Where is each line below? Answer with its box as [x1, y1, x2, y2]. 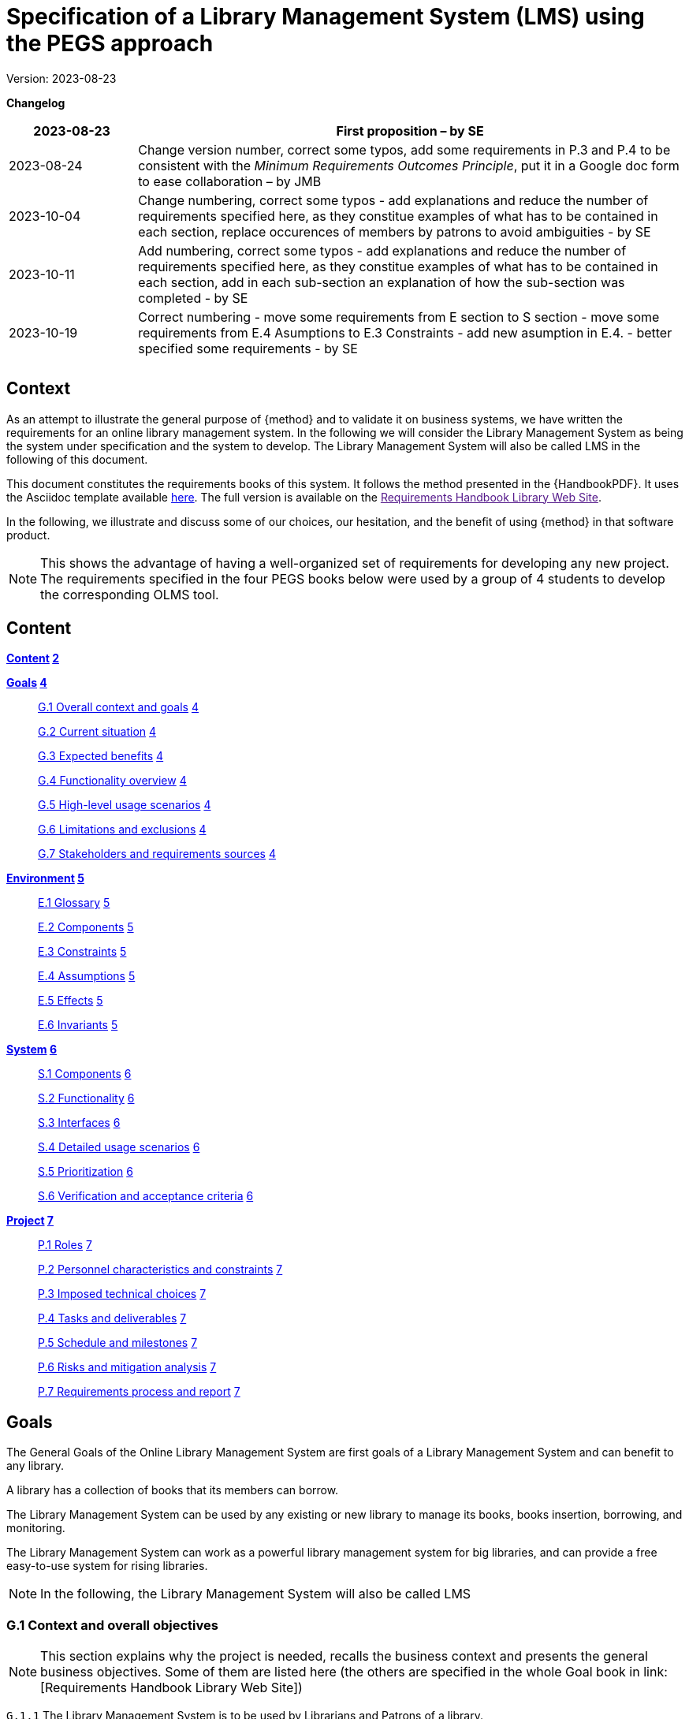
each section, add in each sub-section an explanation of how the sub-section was [138, 274, 625, 290]
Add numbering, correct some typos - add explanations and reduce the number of [138, 242, 627, 259]
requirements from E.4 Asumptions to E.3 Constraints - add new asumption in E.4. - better [138, 324, 672, 341]
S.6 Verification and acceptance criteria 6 [38, 1189, 254, 1203]
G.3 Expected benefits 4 [38, 749, 164, 763]
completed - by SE [138, 289, 248, 306]
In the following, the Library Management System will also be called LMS [40, 1586, 471, 1602]
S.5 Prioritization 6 [38, 1165, 133, 1179]
